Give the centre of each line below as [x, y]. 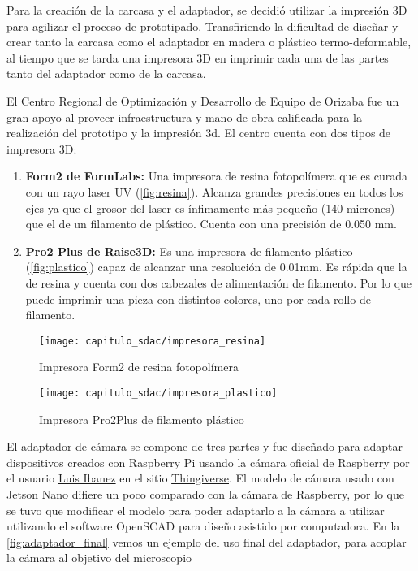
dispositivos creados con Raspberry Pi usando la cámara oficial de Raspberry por [208, 462]
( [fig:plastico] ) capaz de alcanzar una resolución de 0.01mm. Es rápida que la [216, 267]
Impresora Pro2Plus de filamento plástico [142, 419]
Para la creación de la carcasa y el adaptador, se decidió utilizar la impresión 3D [207, 10]
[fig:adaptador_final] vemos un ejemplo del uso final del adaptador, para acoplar [207, 541]
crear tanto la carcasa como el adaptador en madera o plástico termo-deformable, [209, 42]
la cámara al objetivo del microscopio [99, 558]
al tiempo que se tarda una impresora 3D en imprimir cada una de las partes [198, 57]
